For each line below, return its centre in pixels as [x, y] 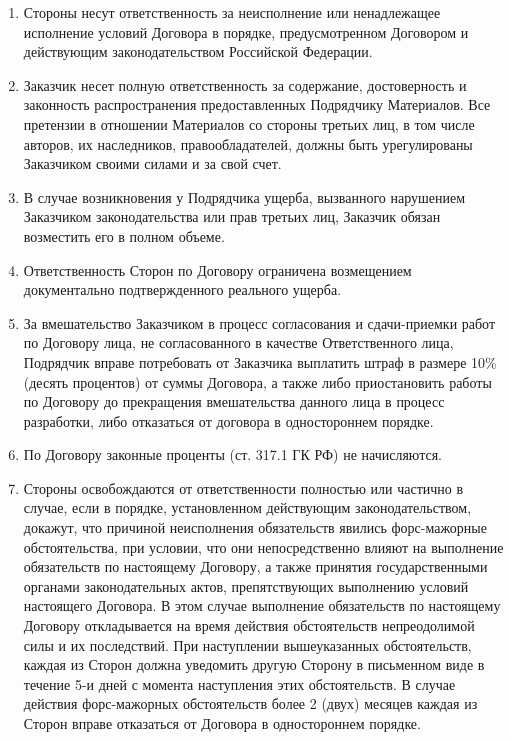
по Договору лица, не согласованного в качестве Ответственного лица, [238, 342]
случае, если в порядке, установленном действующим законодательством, [247, 507]
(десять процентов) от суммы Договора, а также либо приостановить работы [257, 381]
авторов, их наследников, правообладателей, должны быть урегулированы [248, 143]
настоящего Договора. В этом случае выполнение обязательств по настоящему [262, 605]
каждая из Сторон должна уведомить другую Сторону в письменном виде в [254, 664]
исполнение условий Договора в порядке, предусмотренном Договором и [246, 31]
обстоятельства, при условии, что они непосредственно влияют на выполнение [263, 546]
